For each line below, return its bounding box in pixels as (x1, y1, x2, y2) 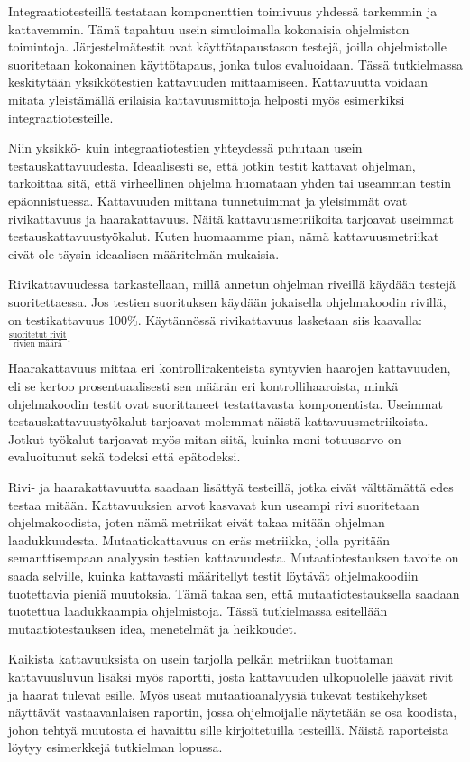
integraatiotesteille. (8, 107, 114, 126)
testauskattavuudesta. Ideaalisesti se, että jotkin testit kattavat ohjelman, (8, 155, 416, 174)
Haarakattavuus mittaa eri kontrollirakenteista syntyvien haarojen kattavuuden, (8, 358, 451, 377)
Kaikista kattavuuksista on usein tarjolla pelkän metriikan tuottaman (8, 649, 394, 668)
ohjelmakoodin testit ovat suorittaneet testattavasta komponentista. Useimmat (8, 394, 443, 413)
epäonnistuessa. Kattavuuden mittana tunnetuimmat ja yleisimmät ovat (8, 190, 408, 209)
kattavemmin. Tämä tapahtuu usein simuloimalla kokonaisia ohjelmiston (8, 19, 410, 38)
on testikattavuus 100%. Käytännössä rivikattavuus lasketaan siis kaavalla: (8, 310, 422, 329)
